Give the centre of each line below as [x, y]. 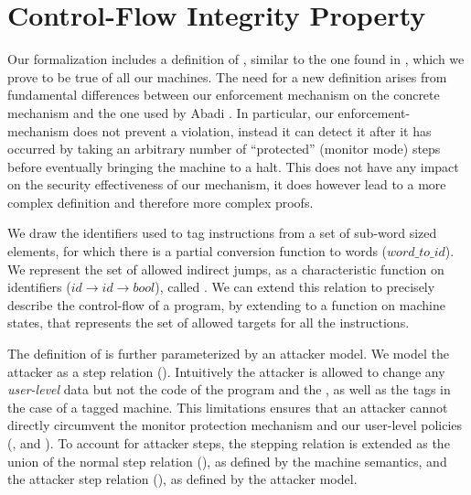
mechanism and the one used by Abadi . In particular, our [171, 112]
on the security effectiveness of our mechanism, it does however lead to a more [227, 184]
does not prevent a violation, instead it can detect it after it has [252, 130]
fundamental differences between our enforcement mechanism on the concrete [224, 95]
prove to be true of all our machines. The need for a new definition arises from [227, 76]
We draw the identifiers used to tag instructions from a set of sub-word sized [222, 233]
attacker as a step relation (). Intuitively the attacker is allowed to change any [226, 371]
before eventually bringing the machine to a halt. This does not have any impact [233, 166]
